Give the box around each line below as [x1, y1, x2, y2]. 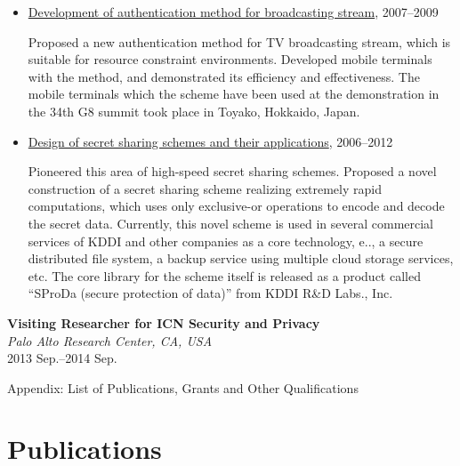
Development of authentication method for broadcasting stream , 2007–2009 [28, 3, 439, 20]
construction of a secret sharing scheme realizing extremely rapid [28, 179, 382, 197]
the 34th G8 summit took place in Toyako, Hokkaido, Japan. [28, 101, 360, 120]
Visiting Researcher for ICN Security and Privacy [7, 313, 320, 332]
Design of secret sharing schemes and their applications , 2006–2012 [28, 132, 393, 150]
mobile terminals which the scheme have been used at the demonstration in [28, 84, 440, 103]
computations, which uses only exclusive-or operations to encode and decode [28, 197, 445, 215]
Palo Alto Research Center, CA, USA [7, 331, 213, 349]
